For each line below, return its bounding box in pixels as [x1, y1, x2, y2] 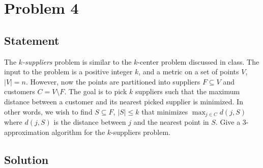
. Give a [215, 117, 241, 127]
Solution [4, 151, 49, 167]
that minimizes [141, 106, 188, 117]
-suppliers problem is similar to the [22, 56, 132, 67]
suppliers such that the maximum [135, 86, 240, 97]
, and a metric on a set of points [138, 66, 239, 77]
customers [4, 86, 35, 97]
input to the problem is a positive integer [4, 66, 133, 77]
